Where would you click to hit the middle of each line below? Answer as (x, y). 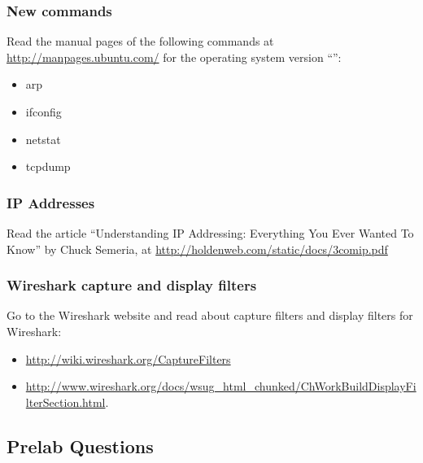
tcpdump (48, 166)
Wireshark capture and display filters (132, 285)
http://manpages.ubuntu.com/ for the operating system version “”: (174, 57)
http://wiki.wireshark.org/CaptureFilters (128, 358)
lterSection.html (65, 402)
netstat (43, 139)
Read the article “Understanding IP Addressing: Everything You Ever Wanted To (210, 233)
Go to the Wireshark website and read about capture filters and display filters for (210, 315)
